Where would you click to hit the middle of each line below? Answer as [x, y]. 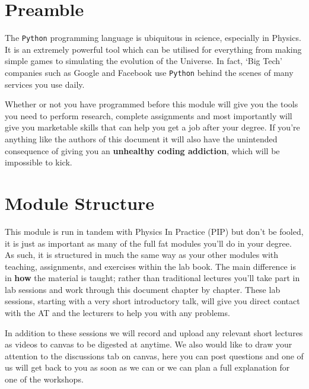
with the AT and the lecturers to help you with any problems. [117, 313]
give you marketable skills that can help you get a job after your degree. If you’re [152, 127]
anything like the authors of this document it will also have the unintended [141, 139]
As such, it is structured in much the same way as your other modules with [142, 255]
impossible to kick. [39, 162]
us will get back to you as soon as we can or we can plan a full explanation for [147, 367]
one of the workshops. [44, 379]
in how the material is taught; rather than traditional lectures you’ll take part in [152, 278]
